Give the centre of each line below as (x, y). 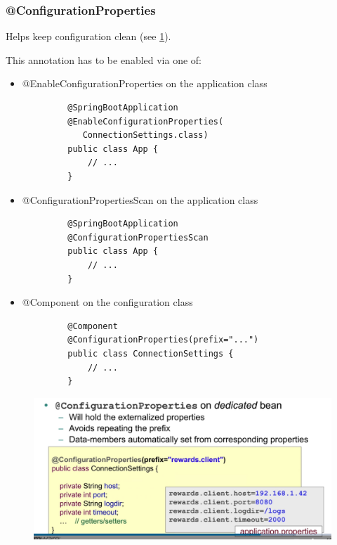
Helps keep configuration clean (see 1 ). (88, 36)
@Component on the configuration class (107, 302)
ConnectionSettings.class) (145, 135)
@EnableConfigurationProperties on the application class (145, 83)
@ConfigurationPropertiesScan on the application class (140, 199)
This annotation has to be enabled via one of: (104, 59)
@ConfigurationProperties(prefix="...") (163, 340)
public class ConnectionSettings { (151, 353)
